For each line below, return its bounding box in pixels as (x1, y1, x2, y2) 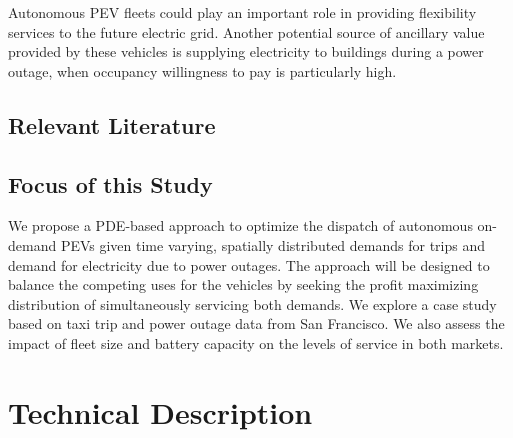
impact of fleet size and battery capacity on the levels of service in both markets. (8, 332, 504, 353)
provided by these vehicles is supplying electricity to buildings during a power (8, 41, 484, 62)
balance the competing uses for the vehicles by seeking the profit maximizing (8, 274, 479, 295)
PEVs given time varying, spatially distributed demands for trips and (60, 234, 485, 255)
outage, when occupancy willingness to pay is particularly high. (8, 60, 397, 81)
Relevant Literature (8, 109, 216, 140)
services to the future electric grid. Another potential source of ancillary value (8, 21, 485, 42)
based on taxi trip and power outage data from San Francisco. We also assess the (8, 313, 505, 334)
